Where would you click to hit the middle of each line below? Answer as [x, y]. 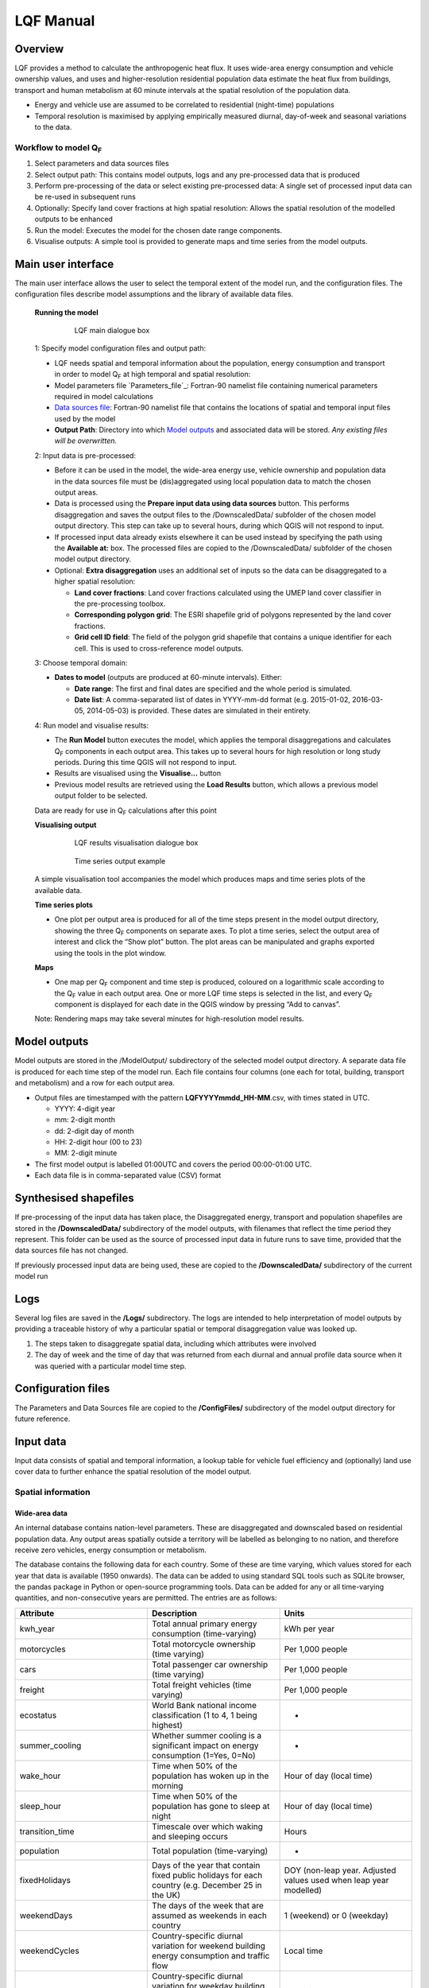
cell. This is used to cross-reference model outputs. [159, 648]
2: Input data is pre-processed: [85, 455]
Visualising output [66, 825]
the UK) [166, 1895]
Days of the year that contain [206, 1865]
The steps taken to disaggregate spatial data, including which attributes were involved [176, 1343]
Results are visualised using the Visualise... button [138, 773]
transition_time [47, 1831]
